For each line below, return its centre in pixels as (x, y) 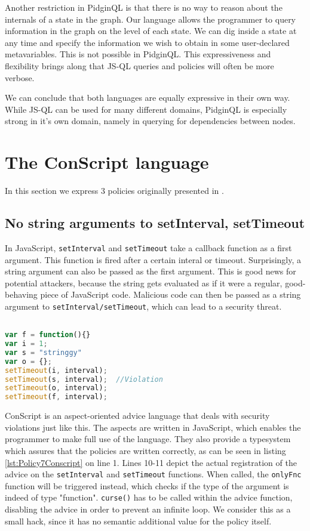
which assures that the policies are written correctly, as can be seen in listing (145, 450)
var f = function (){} (48, 335)
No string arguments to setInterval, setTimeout (155, 223)
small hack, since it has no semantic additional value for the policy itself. (138, 521)
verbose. (20, 77)
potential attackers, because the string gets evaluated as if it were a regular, (144, 283)
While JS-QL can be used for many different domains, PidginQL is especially (146, 109)
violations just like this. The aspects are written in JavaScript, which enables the (153, 427)
